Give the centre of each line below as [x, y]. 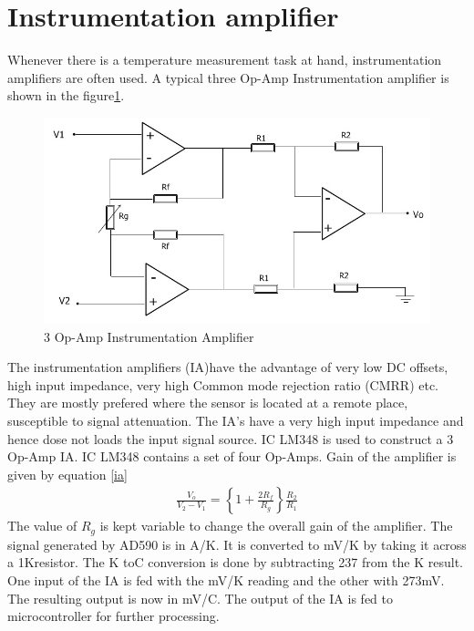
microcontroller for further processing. [113, 616]
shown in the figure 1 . [66, 95]
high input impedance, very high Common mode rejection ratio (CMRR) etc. [223, 384]
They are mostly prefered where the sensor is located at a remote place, [208, 403]
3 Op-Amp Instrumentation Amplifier [149, 336]
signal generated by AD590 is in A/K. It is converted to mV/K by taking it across [237, 544]
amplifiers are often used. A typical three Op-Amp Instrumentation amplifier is [228, 77]
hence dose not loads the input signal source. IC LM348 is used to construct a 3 [231, 438]
